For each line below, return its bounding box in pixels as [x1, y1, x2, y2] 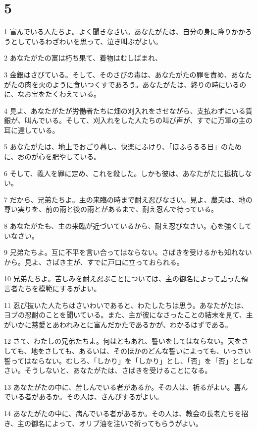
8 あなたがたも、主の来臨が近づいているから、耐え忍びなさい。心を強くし [4, 221, 245, 231]
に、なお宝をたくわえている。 [4, 89, 101, 99]
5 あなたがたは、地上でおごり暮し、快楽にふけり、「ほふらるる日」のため [4, 141, 242, 152]
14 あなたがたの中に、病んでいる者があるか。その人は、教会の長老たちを [4, 408, 242, 418]
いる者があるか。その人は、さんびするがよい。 [10, 391, 163, 402]
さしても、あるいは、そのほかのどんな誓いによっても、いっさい [45, 345, 251, 356]
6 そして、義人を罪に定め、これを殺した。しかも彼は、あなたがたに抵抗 [4, 168, 238, 178]
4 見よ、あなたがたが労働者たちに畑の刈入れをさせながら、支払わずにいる [4, 105, 246, 116]
